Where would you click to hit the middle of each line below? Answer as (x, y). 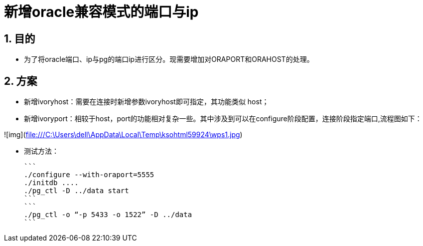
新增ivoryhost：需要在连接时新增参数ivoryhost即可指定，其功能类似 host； (146, 102)
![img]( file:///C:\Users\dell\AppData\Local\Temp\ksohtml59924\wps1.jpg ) (123, 135)
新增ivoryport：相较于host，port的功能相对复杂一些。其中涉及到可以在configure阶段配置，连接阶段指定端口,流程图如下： (223, 119)
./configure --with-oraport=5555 (89, 175)
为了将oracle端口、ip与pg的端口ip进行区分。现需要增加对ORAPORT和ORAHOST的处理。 (169, 59)
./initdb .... (51, 183)
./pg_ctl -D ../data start (76, 191)
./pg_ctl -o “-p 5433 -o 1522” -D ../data (108, 215)
